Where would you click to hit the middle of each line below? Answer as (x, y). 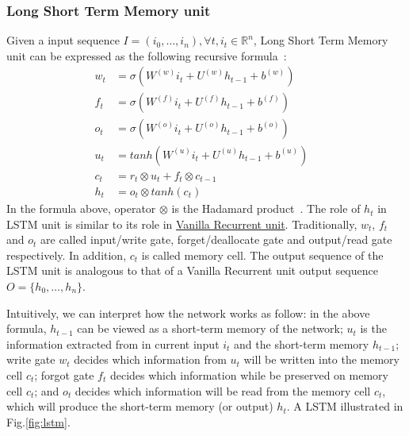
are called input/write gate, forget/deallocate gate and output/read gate (216, 239)
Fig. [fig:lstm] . (38, 421)
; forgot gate (64, 374)
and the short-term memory (302, 343)
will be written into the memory (321, 359)
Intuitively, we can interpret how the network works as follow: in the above (188, 313)
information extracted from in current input (113, 343)
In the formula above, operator (81, 208)
